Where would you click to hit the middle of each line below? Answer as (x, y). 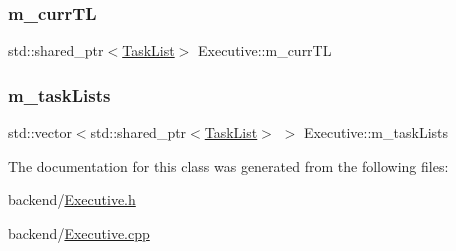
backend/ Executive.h (72, 199)
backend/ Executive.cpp (79, 232)
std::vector (40, 132)
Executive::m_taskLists (375, 132)
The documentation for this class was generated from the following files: (228, 165)
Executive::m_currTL (264, 50)
